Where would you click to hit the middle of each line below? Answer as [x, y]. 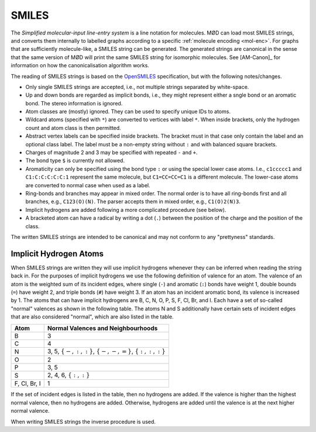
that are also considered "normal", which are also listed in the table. [92, 317]
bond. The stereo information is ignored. [74, 103]
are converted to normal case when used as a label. [88, 185]
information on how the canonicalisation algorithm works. [80, 66]
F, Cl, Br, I [28, 383]
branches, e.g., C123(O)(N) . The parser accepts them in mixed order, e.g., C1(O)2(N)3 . [133, 201]
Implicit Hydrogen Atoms [57, 254]
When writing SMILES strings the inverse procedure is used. [83, 421]
